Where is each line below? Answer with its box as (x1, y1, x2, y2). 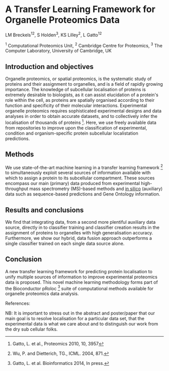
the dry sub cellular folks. (5, 326, 58, 332)
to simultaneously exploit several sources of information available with (5, 170, 151, 176)
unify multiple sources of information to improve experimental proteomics (5, 274, 157, 280)
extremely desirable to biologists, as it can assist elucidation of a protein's (5, 92, 158, 98)
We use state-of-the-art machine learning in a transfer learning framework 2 (5, 163, 163, 170)
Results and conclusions (5, 206, 84, 214)
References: (5, 300, 30, 306)
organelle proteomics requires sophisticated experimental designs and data (5, 108, 162, 114)
